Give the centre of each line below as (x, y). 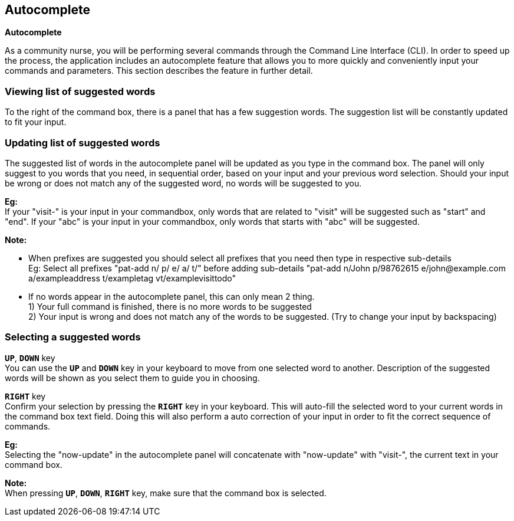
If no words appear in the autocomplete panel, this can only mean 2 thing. (172, 296)
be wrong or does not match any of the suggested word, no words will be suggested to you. (183, 183)
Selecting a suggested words (73, 337)
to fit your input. (36, 122)
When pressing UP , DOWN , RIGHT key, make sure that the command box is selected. (166, 493)
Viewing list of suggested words (80, 91)
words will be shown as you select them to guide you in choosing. (132, 378)
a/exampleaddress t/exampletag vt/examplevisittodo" (132, 278)
